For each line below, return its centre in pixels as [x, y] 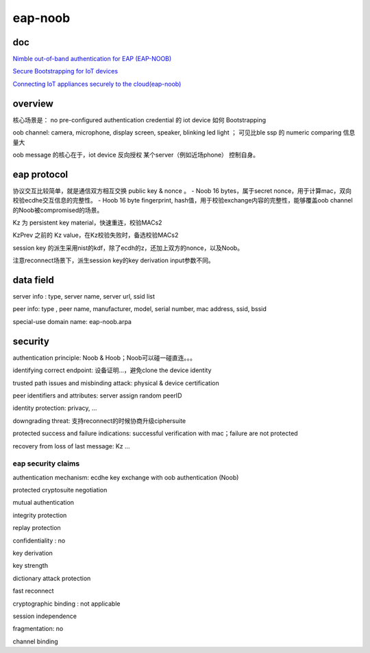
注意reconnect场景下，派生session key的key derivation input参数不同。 [114, 260]
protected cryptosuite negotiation [60, 490]
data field [34, 280]
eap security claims [46, 463]
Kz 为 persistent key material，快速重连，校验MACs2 [87, 222]
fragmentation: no [38, 629]
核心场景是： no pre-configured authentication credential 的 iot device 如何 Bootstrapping [139, 119]
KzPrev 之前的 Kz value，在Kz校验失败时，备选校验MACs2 [96, 235]
